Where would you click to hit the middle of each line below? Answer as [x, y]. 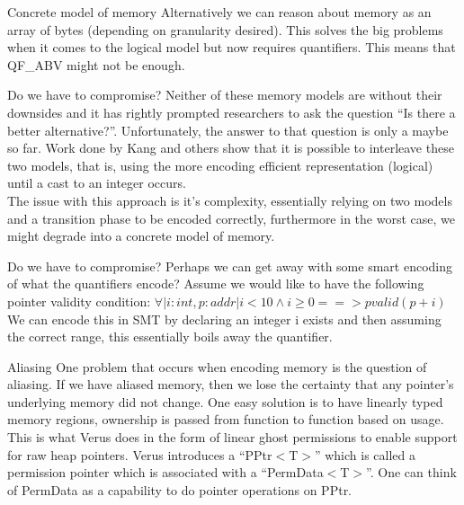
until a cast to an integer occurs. [97, 183]
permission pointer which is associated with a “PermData [165, 472]
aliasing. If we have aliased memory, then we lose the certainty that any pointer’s [231, 384]
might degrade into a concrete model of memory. [141, 236]
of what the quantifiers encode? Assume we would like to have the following [216, 284]
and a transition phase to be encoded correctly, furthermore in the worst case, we [231, 218]
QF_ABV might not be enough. [96, 64]
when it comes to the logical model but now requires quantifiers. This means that [232, 47]
